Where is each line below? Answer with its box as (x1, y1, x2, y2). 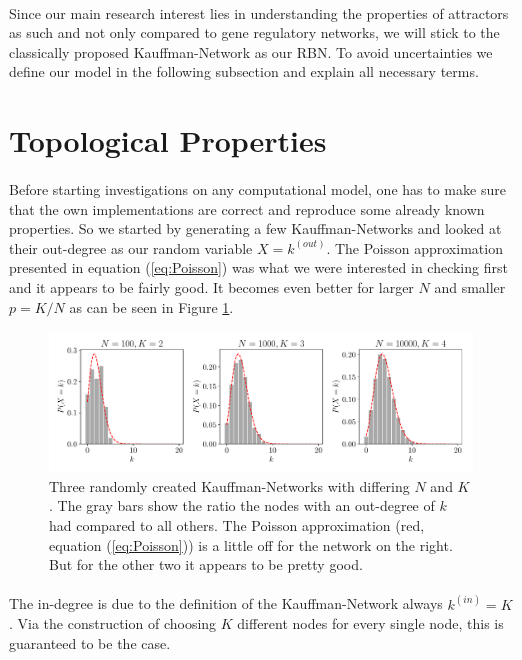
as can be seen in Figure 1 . (69, 296, 234, 317)
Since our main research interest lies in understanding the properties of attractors (9, 2, 509, 23)
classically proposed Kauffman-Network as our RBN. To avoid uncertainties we (9, 41, 493, 62)
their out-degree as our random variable (9, 237, 253, 258)
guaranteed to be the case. (9, 633, 171, 654)
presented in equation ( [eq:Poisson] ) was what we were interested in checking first (9, 257, 508, 278)
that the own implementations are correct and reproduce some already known (9, 198, 485, 219)
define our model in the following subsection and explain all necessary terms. (9, 61, 479, 82)
